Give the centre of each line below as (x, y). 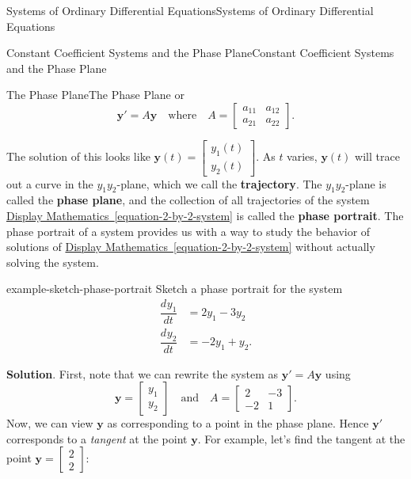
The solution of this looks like (78, 156)
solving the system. (53, 262)
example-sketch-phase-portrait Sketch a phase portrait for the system (175, 289)
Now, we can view (50, 423)
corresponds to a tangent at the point (97, 438)
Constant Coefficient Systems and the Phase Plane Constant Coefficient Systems (200, 53)
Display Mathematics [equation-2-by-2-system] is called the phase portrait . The (205, 216)
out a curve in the (50, 183)
